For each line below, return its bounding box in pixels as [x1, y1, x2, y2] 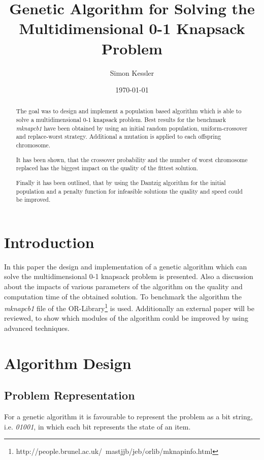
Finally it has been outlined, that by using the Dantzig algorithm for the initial [16, 178, 226, 187]
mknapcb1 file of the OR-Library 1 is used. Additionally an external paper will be [4, 301, 254, 313]
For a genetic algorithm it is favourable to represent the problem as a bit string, [4, 411, 253, 422]
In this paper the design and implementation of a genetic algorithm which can [4, 261, 247, 271]
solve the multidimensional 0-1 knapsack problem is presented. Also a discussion [4, 271, 253, 282]
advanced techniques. [4, 322, 70, 333]
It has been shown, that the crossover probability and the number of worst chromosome [16, 155, 248, 164]
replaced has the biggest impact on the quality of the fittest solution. [16, 164, 199, 172]
